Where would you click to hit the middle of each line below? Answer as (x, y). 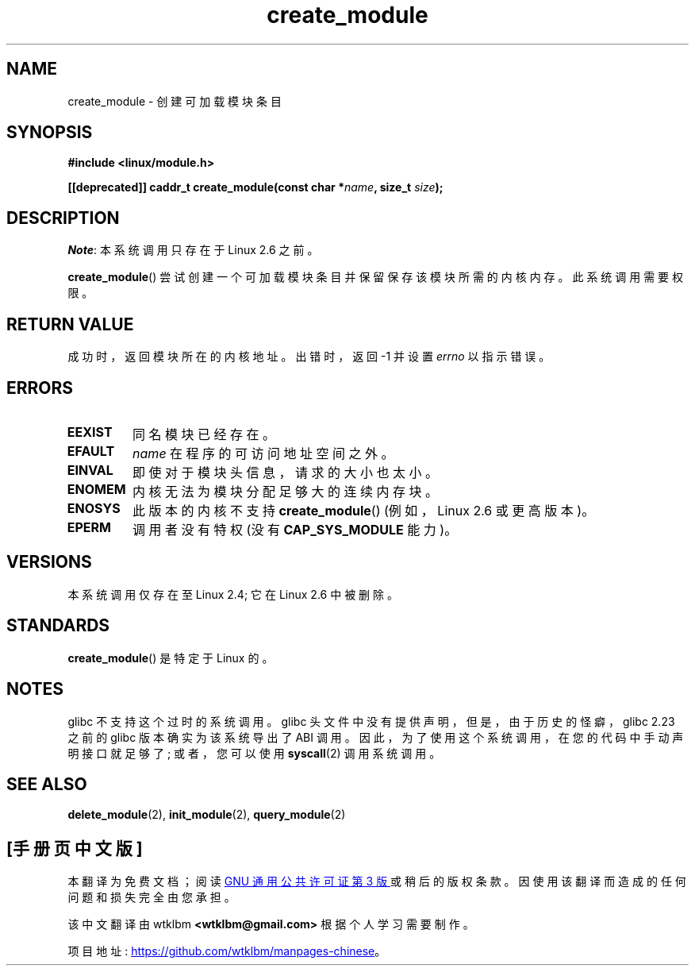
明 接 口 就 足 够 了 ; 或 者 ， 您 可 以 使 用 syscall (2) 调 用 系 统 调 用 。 (254, 753)
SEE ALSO (47, 784)
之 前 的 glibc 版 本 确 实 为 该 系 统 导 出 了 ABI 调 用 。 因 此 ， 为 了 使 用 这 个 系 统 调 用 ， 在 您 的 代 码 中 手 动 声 (376, 737)
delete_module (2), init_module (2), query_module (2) (207, 815)
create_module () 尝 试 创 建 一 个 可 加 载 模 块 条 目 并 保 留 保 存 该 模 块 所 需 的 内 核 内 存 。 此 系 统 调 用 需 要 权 (376, 277)
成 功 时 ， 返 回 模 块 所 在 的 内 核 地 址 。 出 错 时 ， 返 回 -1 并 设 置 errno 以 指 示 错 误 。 (309, 357)
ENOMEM (96, 489)
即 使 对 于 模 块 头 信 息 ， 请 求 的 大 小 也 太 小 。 (286, 472)
